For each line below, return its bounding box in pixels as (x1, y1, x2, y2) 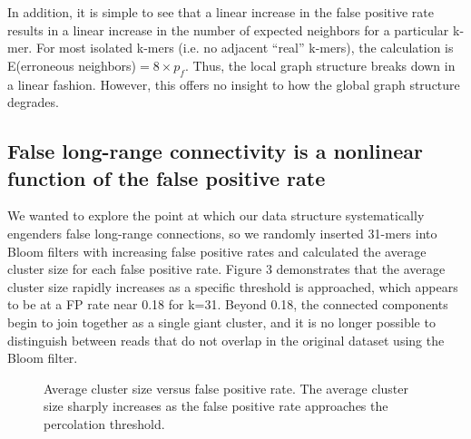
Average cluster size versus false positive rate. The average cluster (44, 378, 409, 397)
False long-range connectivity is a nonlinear (7, 137, 423, 165)
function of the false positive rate (7, 163, 326, 191)
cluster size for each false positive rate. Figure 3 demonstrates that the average (7, 259, 446, 278)
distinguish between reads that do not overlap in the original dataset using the (7, 330, 445, 349)
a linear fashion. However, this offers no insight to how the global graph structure (7, 74, 460, 93)
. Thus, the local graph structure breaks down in (184, 55, 456, 74)
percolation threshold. (44, 414, 165, 433)
